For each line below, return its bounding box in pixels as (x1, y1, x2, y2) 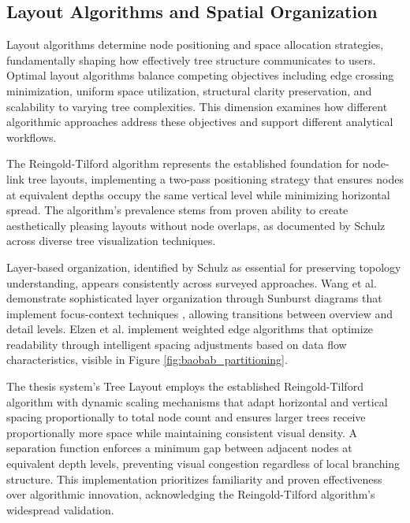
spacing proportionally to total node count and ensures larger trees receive (6, 409, 366, 425)
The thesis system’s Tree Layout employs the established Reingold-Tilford (6, 378, 363, 395)
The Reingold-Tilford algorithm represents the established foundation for (6, 155, 360, 172)
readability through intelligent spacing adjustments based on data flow (6, 336, 347, 352)
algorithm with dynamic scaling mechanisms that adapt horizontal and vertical (6, 393, 388, 410)
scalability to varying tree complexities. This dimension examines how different (6, 98, 388, 114)
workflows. (6, 128, 57, 145)
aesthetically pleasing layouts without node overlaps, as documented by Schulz (6, 217, 386, 233)
